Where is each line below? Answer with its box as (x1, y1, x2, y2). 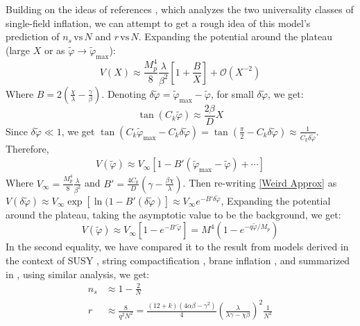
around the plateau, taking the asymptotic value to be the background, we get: (6, 207, 341, 221)
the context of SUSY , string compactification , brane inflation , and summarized (6, 252, 350, 267)
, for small (210, 86, 254, 101)
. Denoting (101, 86, 146, 101)
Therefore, (6, 141, 49, 155)
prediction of (6, 29, 60, 44)
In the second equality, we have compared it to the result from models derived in (6, 239, 349, 254)
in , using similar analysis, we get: (6, 266, 150, 281)
